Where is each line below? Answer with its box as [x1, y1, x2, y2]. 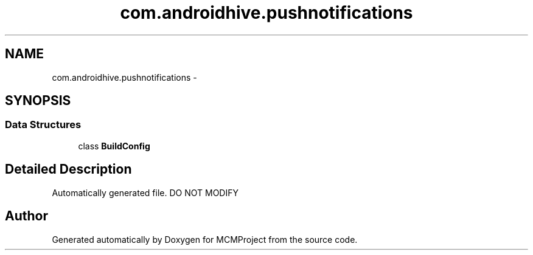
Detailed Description [5, 161, 132, 177]
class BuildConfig [78, 140, 150, 151]
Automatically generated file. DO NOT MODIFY [52, 187, 239, 198]
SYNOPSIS [5, 93, 71, 109]
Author [5, 208, 48, 224]
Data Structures [5, 118, 82, 131]
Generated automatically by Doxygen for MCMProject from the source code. [52, 234, 358, 245]
